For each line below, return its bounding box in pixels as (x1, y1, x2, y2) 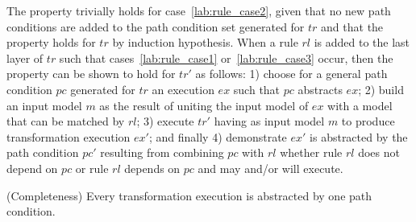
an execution (152, 80, 214, 97)
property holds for (6, 34, 96, 51)
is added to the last (314, 34, 410, 51)
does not (358, 144, 400, 161)
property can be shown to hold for (6, 65, 176, 82)
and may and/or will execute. (198, 159, 343, 176)
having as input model (214, 113, 325, 129)
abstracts (297, 80, 343, 97)
